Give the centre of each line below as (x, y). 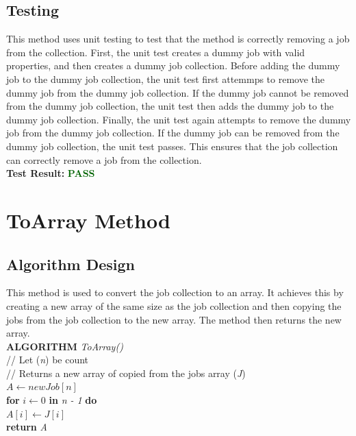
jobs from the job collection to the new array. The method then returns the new (174, 319)
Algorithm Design (71, 264)
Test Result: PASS (51, 173)
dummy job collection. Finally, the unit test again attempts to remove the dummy (179, 119)
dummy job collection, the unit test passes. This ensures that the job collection (172, 146)
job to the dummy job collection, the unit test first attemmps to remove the (165, 78)
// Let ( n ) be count (48, 360)
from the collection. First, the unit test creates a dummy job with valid (156, 52)
